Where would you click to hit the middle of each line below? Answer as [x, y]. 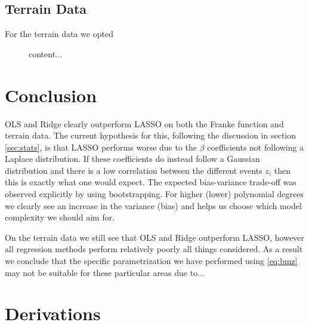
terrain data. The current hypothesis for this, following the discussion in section [151, 135]
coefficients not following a [256, 147]
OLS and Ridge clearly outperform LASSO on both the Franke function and [144, 123]
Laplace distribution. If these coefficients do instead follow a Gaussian [132, 159]
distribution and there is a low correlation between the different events [134, 170]
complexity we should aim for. [60, 217]
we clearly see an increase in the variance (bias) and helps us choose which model [153, 205]
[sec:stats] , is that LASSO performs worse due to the [101, 147]
